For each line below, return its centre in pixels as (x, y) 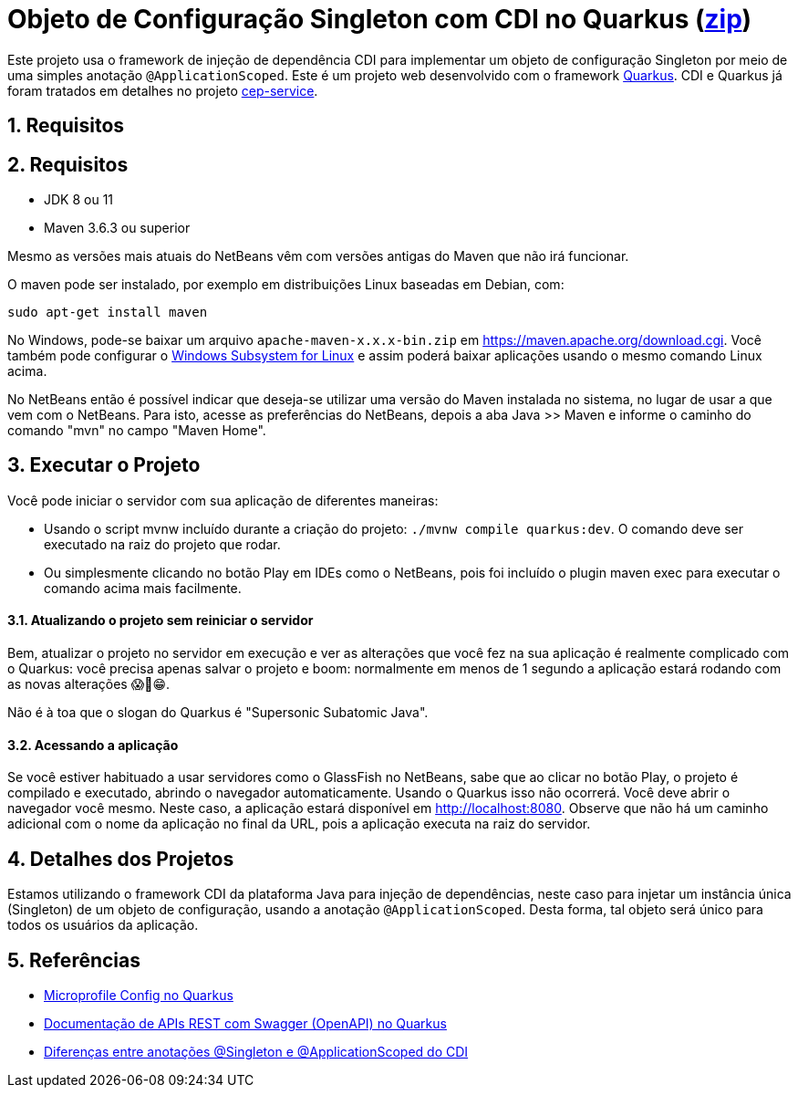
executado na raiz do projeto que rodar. (162, 544)
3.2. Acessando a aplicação (93, 745)
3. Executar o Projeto (104, 465)
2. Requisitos (68, 164)
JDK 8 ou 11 (79, 200)
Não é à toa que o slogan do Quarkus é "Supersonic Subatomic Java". (218, 713)
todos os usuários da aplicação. (103, 925)
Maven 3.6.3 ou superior (117, 228)
